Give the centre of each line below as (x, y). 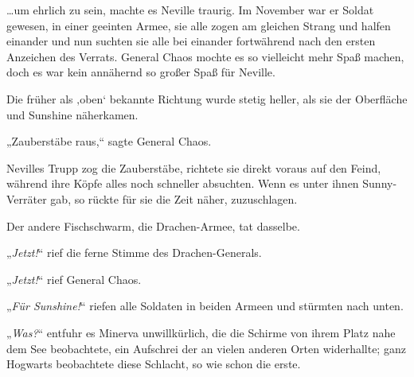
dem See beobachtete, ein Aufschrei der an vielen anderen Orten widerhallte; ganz (206, 348)
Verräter (27, 198)
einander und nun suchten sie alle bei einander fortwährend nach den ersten (191, 41)
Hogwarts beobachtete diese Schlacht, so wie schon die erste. (154, 364)
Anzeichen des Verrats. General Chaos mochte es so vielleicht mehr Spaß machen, (205, 56)
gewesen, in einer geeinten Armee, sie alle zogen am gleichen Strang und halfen (199, 25)
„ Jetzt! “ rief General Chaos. (74, 279)
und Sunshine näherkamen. (72, 114)
